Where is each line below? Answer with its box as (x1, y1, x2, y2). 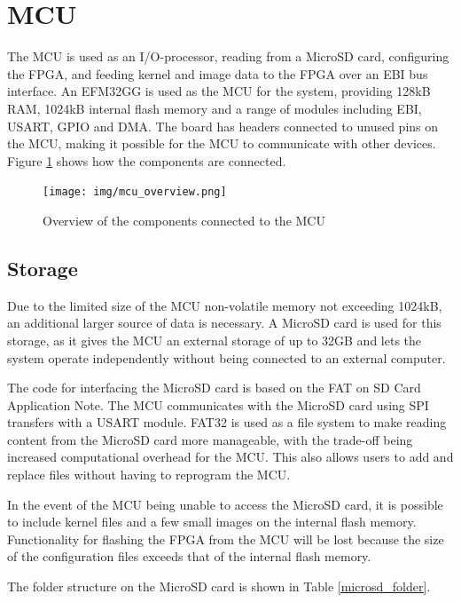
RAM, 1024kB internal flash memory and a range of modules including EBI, (7, 99, 422, 117)
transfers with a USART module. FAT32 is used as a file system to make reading (7, 413, 447, 432)
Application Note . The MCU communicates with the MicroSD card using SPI (7, 395, 429, 414)
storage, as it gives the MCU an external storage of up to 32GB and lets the (7, 330, 422, 349)
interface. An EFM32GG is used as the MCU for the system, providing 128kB (7, 82, 431, 100)
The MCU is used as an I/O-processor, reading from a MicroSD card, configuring (7, 47, 449, 66)
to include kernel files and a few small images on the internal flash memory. (7, 512, 417, 531)
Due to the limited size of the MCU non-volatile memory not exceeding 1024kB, (7, 296, 442, 314)
